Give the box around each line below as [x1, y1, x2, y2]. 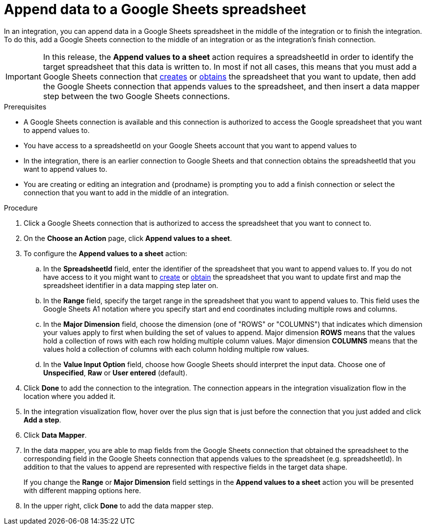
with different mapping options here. [24, 486, 141, 495]
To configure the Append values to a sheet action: [24, 249, 187, 258]
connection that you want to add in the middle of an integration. [24, 188, 229, 197]
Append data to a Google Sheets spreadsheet [4, 1, 306, 18]
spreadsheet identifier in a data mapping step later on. [43, 281, 218, 290]
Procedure [4, 203, 38, 212]
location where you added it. [24, 392, 116, 400]
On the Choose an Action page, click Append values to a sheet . [24, 234, 232, 242]
